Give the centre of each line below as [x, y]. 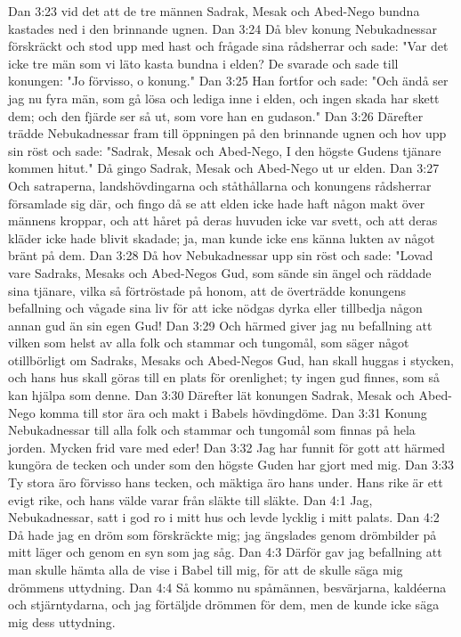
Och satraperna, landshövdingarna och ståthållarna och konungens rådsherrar [220, 185]
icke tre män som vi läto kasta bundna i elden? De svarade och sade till [203, 63]
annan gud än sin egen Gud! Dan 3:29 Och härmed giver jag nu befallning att [220, 325]
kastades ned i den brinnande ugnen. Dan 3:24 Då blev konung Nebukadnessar [222, 28]
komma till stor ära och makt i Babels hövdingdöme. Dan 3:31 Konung [233, 412]
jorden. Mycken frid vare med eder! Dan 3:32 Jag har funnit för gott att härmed [227, 447]
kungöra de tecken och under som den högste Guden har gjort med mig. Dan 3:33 [231, 465]
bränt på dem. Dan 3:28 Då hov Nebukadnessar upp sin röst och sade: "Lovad [221, 255]
